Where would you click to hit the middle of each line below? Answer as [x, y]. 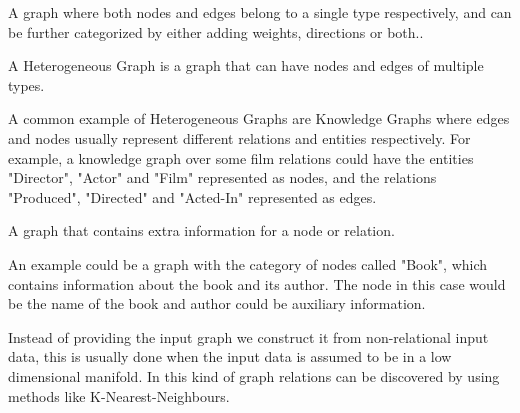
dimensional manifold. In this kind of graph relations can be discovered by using [254, 375]
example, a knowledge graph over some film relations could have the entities [241, 157]
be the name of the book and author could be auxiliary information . [217, 303]
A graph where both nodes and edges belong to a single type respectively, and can [260, 12]
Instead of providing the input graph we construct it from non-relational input [248, 336]
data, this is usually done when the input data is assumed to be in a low [230, 356]
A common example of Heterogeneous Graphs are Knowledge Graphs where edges [259, 118]
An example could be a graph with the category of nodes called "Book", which [248, 263]
